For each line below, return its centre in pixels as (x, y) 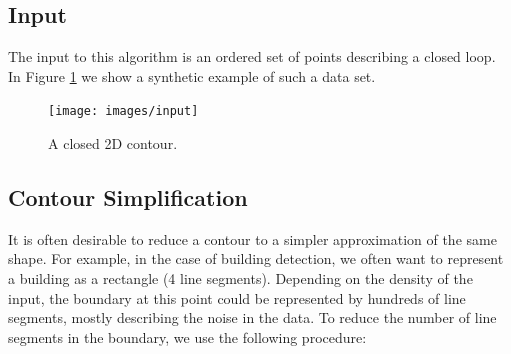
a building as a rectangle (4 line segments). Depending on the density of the (240, 278)
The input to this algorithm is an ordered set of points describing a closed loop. (252, 56)
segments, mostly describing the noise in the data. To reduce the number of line (252, 317)
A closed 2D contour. (113, 143)
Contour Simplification (128, 197)
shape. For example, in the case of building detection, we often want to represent (256, 258)
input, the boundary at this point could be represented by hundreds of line (237, 297)
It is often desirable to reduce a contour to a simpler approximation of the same (252, 238)
